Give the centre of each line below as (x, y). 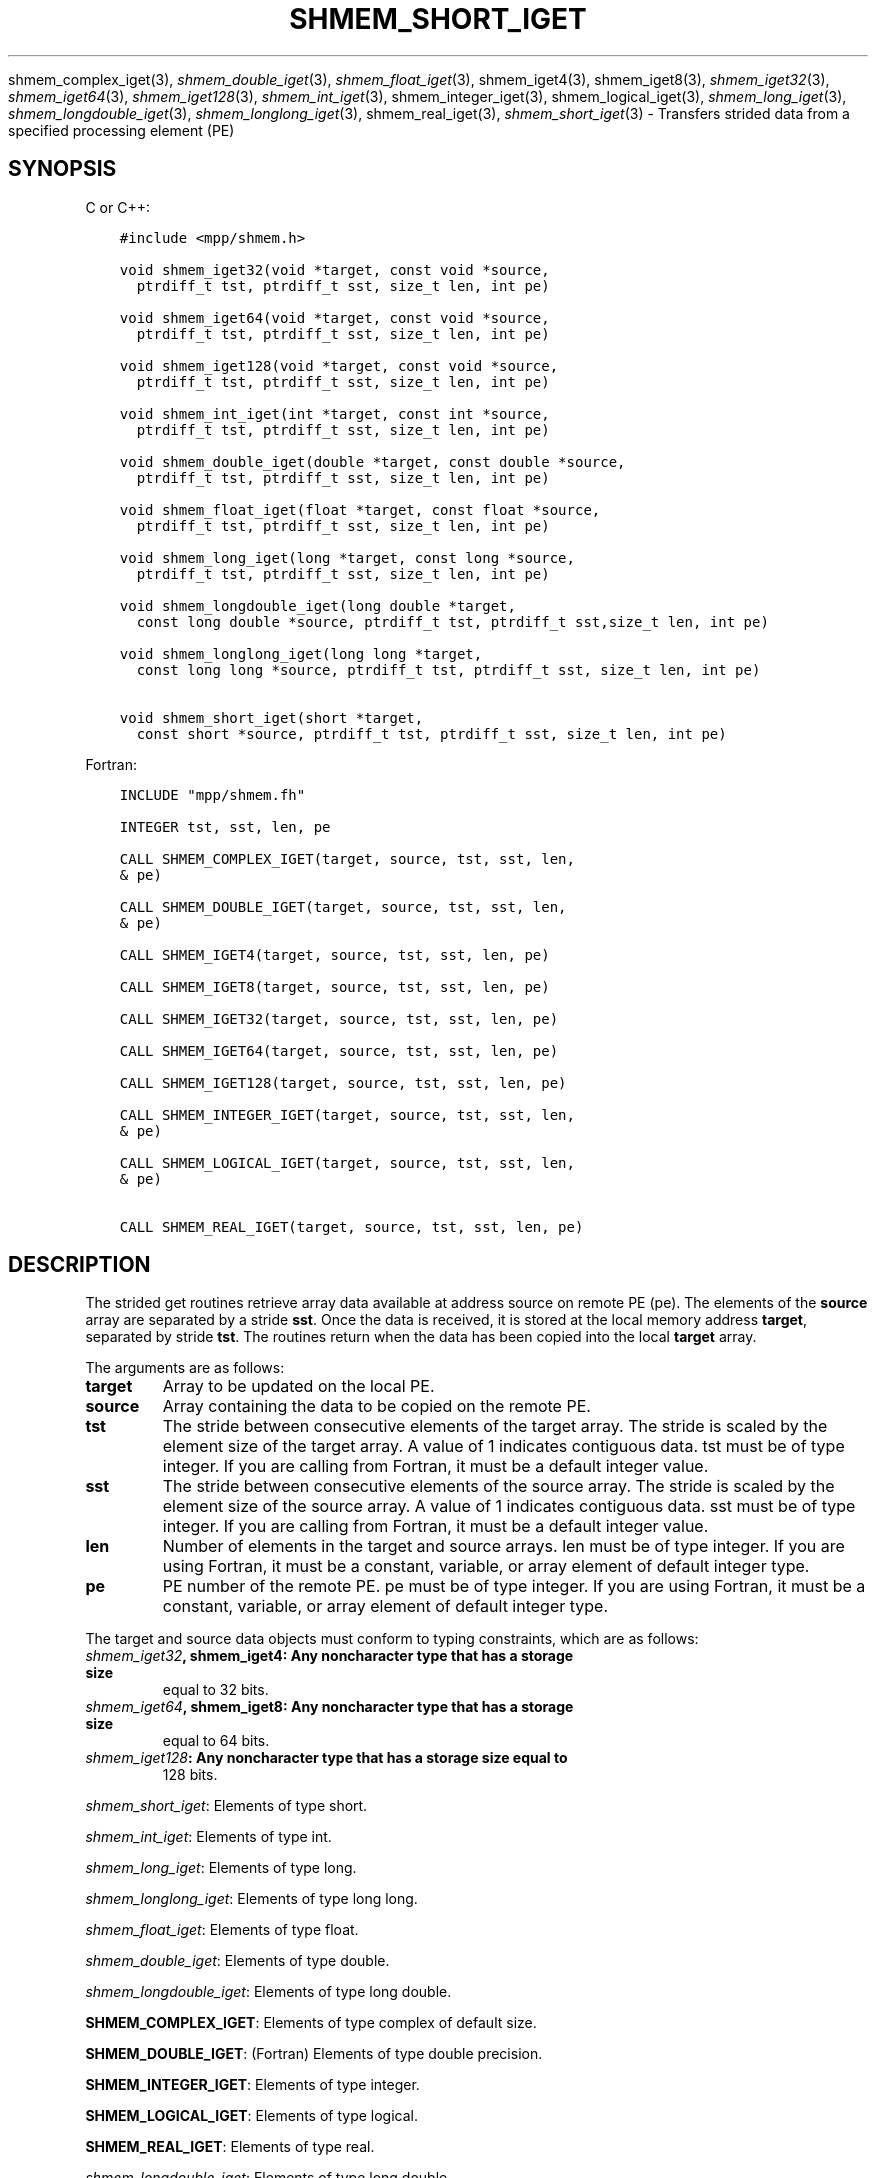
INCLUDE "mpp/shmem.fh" (212, 794)
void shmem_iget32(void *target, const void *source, (334, 269)
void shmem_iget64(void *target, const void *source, (334, 317)
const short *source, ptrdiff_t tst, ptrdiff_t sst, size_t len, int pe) (431, 733)
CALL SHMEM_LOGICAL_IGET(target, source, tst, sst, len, (347, 1162)
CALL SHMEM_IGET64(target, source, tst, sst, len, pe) (339, 1050)
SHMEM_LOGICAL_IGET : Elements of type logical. (252, 2116)
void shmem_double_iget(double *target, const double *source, (372, 461)
